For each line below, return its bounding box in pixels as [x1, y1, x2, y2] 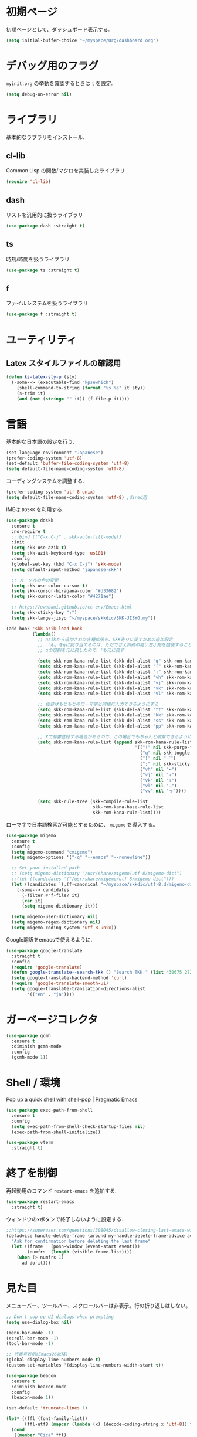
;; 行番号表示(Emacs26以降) [6, 1351, 69, 1357]
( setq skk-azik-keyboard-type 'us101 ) [11, 551, 107, 556]
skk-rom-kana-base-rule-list [93, 804, 164, 810]
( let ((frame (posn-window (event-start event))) [11, 1244, 141, 1249]
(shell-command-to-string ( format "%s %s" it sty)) [16, 385, 145, 391]
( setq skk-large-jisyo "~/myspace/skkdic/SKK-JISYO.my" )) [11, 615, 157, 621]
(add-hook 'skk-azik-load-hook [6, 626, 83, 631]
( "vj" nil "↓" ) [140, 772, 177, 777]
